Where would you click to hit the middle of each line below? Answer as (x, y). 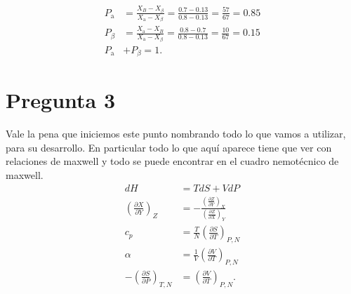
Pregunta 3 (61, 100)
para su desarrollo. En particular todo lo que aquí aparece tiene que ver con (169, 147)
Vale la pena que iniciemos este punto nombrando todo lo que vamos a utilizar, (176, 134)
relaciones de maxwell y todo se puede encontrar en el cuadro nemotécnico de (172, 161)
